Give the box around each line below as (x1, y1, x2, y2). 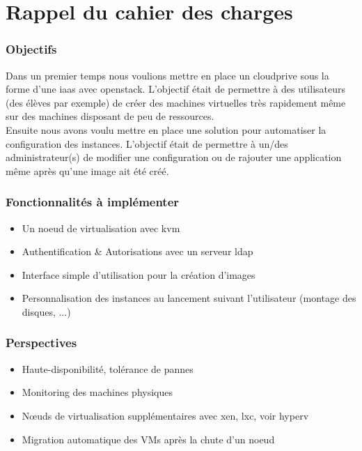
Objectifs (6, 40, 57, 58)
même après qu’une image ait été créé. (6, 163, 169, 178)
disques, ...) (22, 304, 71, 319)
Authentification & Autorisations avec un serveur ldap (22, 244, 253, 259)
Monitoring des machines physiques (22, 385, 173, 399)
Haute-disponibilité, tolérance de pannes (22, 361, 194, 376)
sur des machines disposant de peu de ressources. (6, 109, 214, 123)
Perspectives (6, 334, 77, 351)
